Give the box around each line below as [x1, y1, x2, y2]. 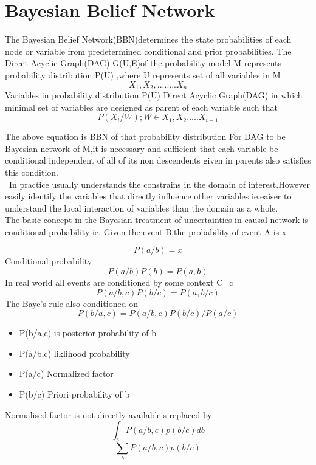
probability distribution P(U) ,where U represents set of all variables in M [5, 68, 281, 81]
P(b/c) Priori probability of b [19, 388, 130, 401]
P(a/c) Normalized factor [19, 367, 114, 380]
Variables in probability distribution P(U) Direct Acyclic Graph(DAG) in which [5, 88, 303, 101]
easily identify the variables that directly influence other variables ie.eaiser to [5, 190, 292, 202]
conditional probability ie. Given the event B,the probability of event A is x [5, 225, 287, 238]
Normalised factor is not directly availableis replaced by [5, 408, 212, 421]
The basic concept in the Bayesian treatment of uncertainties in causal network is [5, 213, 309, 226]
